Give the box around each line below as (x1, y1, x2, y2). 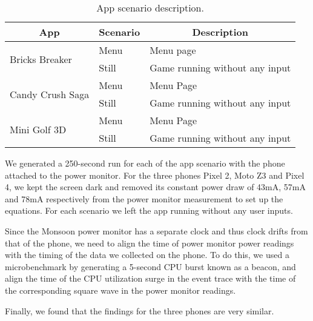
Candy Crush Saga (10, 87, 90, 101)
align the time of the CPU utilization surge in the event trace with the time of (5, 272, 296, 285)
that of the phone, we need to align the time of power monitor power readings (5, 236, 294, 249)
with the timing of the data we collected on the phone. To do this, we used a (5, 248, 289, 261)
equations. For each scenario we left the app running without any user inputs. (5, 204, 293, 217)
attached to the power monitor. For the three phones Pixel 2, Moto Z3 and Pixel (5, 168, 305, 181)
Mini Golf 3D (10, 122, 67, 136)
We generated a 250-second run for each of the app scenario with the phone (5, 157, 285, 169)
